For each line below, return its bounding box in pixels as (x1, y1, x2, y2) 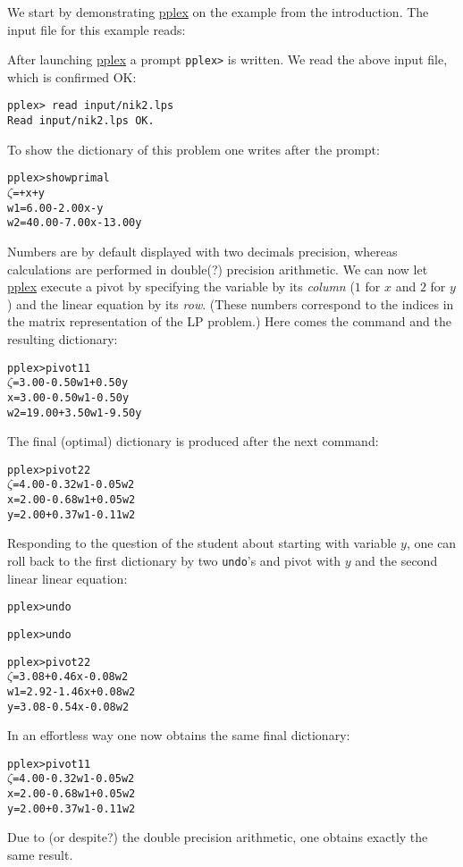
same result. (7, 845, 73, 863)
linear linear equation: (7, 568, 128, 587)
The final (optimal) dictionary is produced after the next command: (7, 432, 379, 450)
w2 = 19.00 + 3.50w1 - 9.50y (7, 406, 142, 419)
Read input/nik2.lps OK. (7, 114, 155, 128)
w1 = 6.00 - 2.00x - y (7, 201, 104, 215)
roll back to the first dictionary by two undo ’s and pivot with (7, 551, 341, 569)
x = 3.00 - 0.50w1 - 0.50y (7, 391, 130, 404)
